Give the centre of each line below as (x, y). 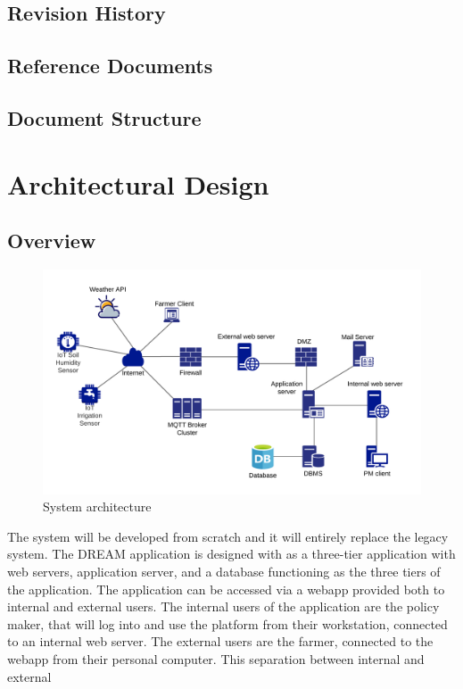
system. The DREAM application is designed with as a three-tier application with (231, 554)
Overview (52, 241)
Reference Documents (110, 66)
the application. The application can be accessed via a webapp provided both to (226, 589)
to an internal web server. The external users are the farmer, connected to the (220, 641)
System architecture (97, 506)
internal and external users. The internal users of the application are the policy (223, 606)
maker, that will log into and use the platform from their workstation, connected (227, 623)
